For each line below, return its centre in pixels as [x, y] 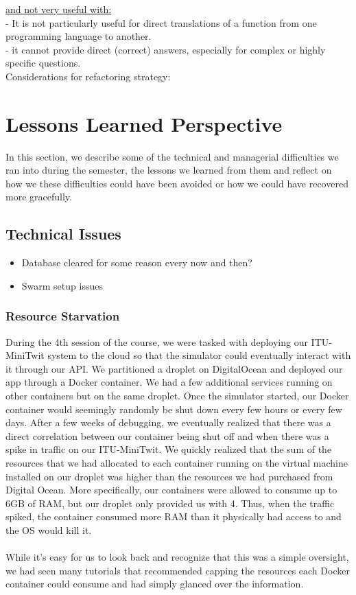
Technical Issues [63, 234]
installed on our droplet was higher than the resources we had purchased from [169, 476]
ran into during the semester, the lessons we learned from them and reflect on [169, 170]
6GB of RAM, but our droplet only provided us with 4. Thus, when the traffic [170, 503]
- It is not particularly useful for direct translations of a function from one [161, 22]
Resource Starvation [63, 316]
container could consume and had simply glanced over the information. [155, 584]
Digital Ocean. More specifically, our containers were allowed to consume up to [171, 490]
